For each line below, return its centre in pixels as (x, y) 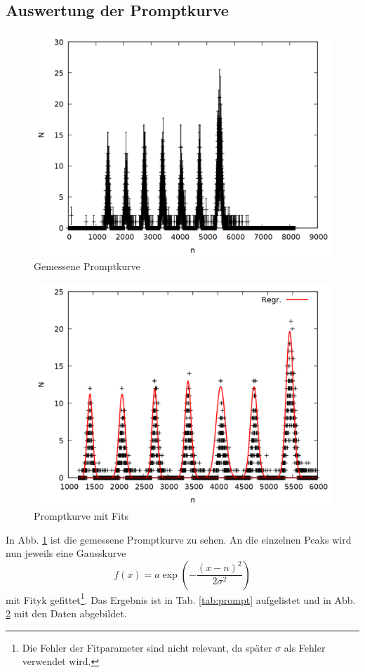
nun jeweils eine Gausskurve (66, 553)
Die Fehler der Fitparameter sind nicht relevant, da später (147, 647)
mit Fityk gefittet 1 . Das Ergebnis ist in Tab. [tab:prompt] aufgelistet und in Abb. (181, 598)
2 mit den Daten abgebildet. (66, 613)
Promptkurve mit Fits (81, 515)
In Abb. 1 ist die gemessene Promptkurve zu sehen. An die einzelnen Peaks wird (179, 539)
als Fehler (305, 647)
